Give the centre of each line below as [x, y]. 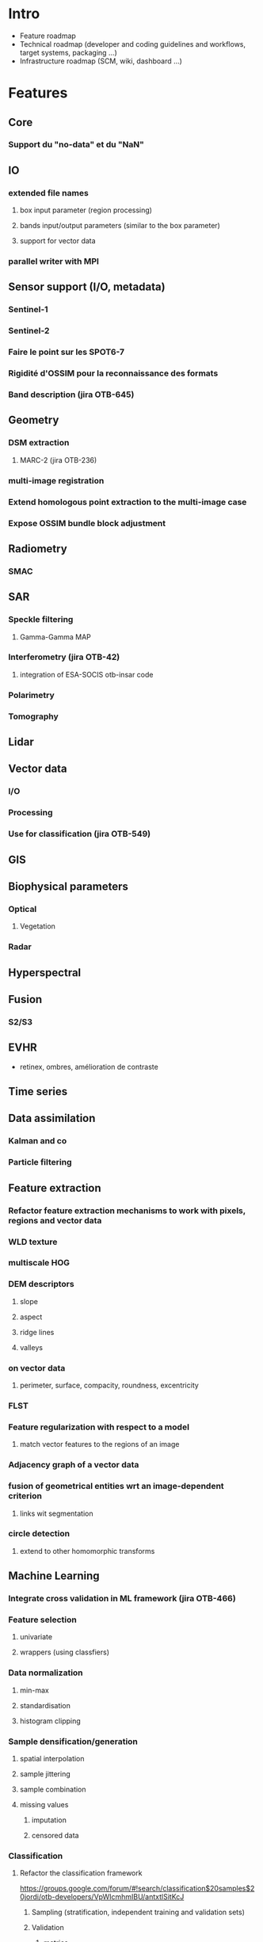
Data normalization [46, 1673]
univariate [36, 1637]
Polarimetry [32, 695]
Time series [38, 1091]
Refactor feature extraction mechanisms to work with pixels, [127, 1211]
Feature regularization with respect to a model [99, 1427]
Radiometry [38, 549]
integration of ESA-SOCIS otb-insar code [86, 674]
